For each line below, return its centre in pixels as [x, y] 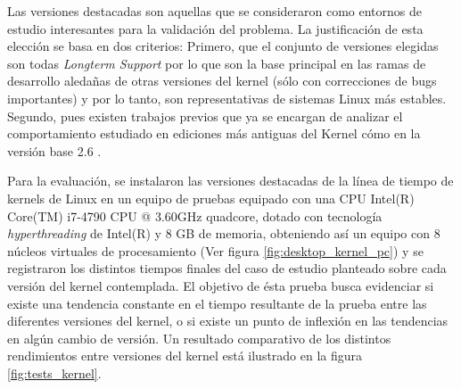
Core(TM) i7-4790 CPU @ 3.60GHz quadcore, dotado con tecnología [195, 215]
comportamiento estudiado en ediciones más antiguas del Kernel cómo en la [214, 133]
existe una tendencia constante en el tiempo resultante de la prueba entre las [217, 303]
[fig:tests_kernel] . [54, 372]
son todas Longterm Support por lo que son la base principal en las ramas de [217, 63]
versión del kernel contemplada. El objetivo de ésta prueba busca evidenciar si [221, 285]
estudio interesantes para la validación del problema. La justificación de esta [215, 28]
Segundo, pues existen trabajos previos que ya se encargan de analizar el [205, 116]
